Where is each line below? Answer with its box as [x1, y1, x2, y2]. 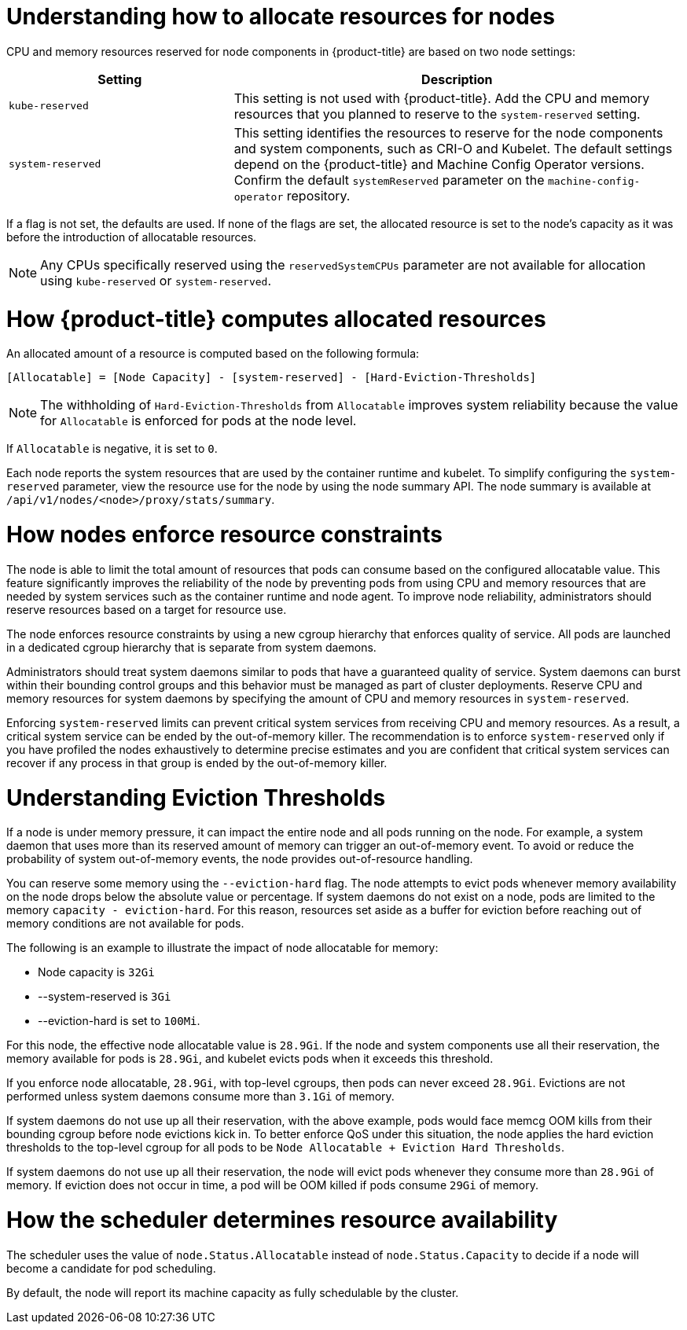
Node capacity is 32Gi [38, 965, 155, 979]
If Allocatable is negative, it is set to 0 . [6, 442, 218, 456]
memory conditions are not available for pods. [6, 917, 244, 931]
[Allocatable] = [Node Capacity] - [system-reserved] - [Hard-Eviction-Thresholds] [6, 371, 537, 384]
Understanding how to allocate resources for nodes [6, 3, 555, 30]
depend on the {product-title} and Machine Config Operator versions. [233, 156, 645, 172]
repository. [286, 187, 351, 204]
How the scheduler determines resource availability [6, 1207, 558, 1233]
